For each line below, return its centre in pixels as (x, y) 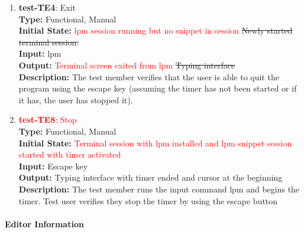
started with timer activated (70, 154)
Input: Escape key (53, 166)
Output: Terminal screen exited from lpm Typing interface (127, 65)
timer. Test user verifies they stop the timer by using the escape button (148, 200)
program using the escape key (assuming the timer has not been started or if (158, 88)
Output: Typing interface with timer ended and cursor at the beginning (151, 177)
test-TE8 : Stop (48, 120)
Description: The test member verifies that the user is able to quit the (149, 76)
